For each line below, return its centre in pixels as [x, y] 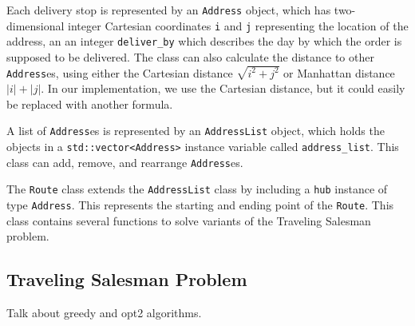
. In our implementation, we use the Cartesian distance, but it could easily [223, 88]
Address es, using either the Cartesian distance [120, 72]
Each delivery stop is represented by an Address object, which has [169, 10]
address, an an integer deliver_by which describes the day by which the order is [204, 41]
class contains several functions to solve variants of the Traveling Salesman [189, 220]
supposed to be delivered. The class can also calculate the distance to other [190, 56]
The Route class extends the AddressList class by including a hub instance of [197, 189]
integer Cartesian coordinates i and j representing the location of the [238, 25]
